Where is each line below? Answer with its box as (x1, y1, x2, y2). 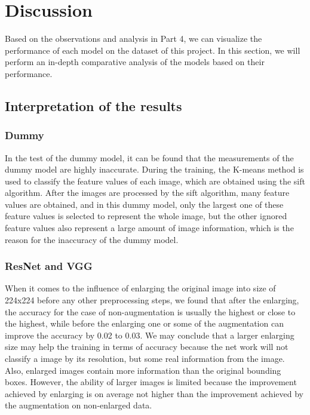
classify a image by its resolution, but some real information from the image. (5, 352, 285, 365)
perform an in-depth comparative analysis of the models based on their (5, 56, 265, 68)
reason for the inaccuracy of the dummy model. (5, 233, 179, 245)
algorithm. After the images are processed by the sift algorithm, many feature (5, 186, 290, 199)
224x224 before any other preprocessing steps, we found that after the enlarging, (5, 294, 299, 306)
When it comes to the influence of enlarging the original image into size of (5, 282, 276, 294)
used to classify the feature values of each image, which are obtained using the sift (5, 174, 305, 187)
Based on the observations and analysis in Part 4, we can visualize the (5, 32, 262, 45)
